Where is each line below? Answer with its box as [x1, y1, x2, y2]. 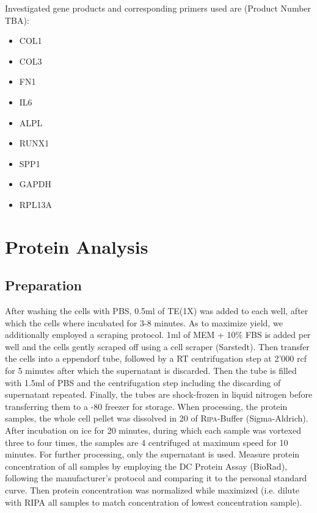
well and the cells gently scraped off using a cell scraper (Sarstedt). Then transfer [5, 340, 310, 353]
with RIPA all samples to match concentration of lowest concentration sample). [5, 495, 302, 508]
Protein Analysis [5, 234, 148, 259]
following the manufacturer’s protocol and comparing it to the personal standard [5, 472, 307, 484]
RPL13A [19, 198, 52, 210]
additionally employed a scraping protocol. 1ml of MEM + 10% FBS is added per [5, 328, 311, 341]
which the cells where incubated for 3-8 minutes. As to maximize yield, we [5, 316, 283, 329]
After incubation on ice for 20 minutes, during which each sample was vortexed [5, 424, 301, 437]
